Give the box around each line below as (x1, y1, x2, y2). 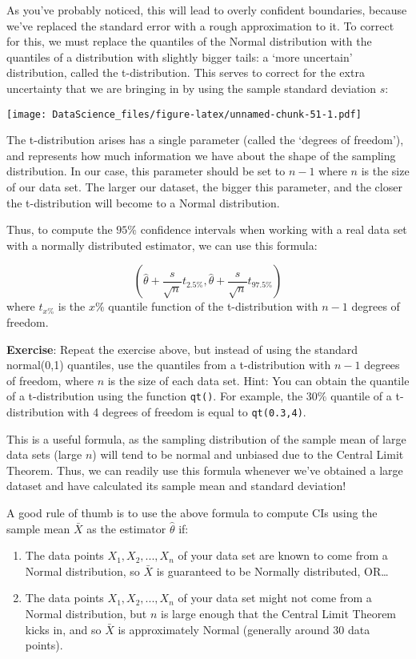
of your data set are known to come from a (178, 547, 388, 564)
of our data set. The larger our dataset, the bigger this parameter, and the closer (6, 179, 402, 195)
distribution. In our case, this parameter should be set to (6, 163, 286, 179)
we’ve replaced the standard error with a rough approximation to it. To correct (6, 17, 394, 34)
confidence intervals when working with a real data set (140, 221, 407, 238)
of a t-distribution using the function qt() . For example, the (6, 388, 303, 404)
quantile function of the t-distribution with (108, 298, 318, 315)
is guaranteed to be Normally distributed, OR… (156, 562, 389, 579)
